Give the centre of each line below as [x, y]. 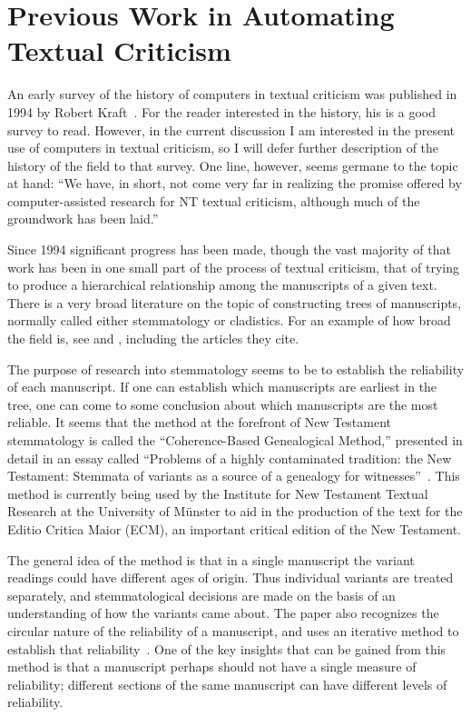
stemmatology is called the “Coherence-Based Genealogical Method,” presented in [235, 440]
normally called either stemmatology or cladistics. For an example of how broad [229, 320]
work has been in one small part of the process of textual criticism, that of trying [233, 267]
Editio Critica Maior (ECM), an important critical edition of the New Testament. [234, 528]
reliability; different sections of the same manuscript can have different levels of [227, 684]
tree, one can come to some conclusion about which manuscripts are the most [223, 404]
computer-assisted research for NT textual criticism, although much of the [214, 200]
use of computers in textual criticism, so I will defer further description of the [223, 148]
